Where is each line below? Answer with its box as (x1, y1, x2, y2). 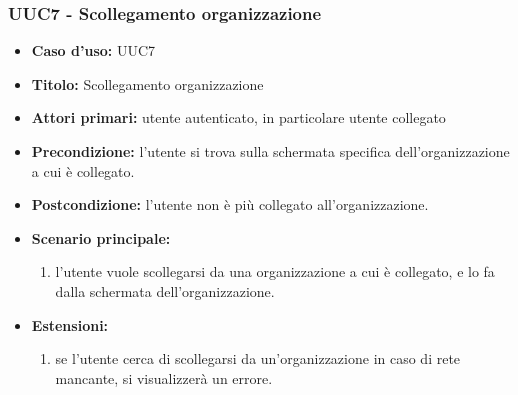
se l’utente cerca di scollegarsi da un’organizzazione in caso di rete (55, 348, 461, 369)
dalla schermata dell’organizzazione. (55, 280, 275, 301)
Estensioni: (31, 314, 109, 335)
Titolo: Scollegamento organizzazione (31, 73, 264, 94)
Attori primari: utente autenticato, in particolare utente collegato (31, 107, 446, 128)
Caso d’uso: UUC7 (31, 40, 156, 61)
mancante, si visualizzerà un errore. (55, 367, 273, 388)
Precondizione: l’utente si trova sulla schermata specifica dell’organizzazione (31, 141, 510, 161)
